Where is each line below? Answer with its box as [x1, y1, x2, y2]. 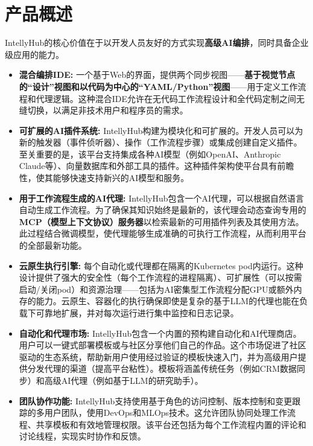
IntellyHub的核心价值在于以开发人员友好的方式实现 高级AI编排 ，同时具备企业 [5, 36, 309, 49]
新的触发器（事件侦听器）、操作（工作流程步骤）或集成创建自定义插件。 [19, 136, 302, 148]
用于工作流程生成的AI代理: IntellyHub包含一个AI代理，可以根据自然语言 [19, 191, 305, 204]
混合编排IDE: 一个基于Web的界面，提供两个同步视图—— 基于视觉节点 [19, 68, 296, 81]
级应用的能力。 [5, 48, 64, 60]
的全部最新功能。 [19, 239, 87, 252]
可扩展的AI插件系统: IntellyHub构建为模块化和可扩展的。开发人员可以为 [19, 124, 303, 136]
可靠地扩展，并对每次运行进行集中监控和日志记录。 [36, 307, 239, 319]
